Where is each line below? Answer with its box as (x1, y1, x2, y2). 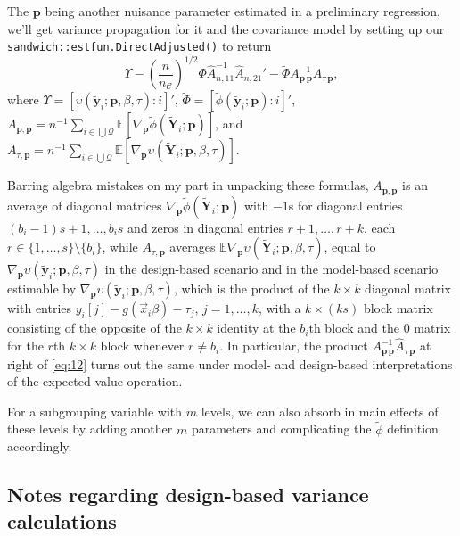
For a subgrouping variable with (7, 401, 183, 420)
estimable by (7, 279, 77, 298)
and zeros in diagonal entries (127, 218, 283, 236)
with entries (7, 299, 72, 317)
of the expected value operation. (7, 372, 183, 391)
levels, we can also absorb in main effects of (201, 401, 439, 420)
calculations (7, 507, 117, 534)
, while (102, 237, 138, 256)
